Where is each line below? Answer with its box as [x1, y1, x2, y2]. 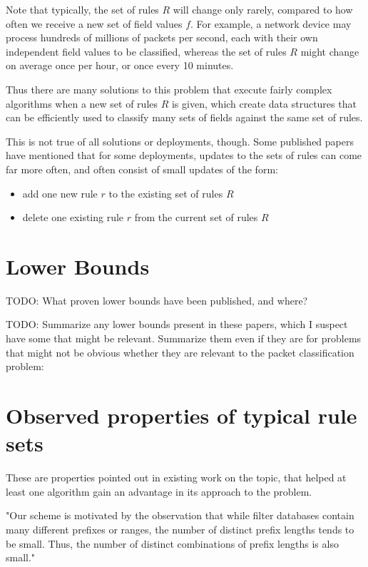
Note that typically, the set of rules [6, 2, 159, 16]
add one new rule [22, 185, 98, 200]
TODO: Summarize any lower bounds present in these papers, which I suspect [6, 317, 348, 332]
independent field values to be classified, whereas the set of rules [6, 44, 287, 58]
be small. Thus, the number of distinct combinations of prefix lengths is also [6, 536, 339, 551]
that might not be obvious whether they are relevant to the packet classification [6, 344, 354, 359]
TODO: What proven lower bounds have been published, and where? [6, 292, 308, 307]
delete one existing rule [22, 210, 124, 225]
